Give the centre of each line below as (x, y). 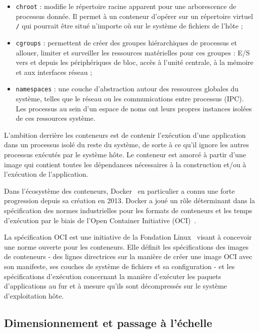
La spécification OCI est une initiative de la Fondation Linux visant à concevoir (128, 237)
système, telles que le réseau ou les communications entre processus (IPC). (130, 98)
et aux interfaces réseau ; (54, 72)
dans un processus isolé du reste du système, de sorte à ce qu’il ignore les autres (126, 145)
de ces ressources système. (55, 118)
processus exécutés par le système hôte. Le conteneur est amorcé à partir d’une (125, 154)
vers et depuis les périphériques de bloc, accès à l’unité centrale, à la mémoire (134, 62)
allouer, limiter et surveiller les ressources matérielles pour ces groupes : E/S (133, 52)
